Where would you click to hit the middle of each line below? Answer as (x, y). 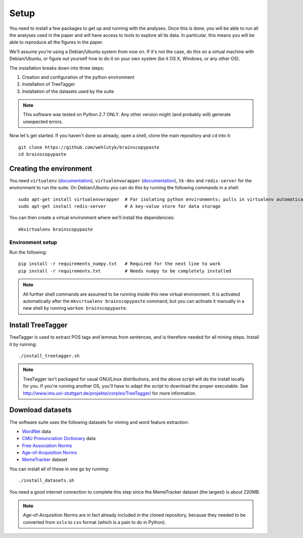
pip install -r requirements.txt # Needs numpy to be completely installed (125, 271)
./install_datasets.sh (46, 480)
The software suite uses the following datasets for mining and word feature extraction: (99, 422)
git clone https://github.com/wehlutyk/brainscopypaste (89, 147)
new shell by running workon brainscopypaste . (75, 308)
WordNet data (37, 431)
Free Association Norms (47, 445)
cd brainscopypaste (42, 154)
